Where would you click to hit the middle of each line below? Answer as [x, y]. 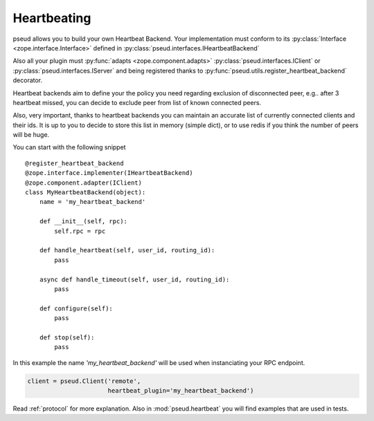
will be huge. [31, 135]
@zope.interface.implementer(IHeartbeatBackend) [109, 173]
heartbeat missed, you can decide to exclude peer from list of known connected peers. [137, 102]
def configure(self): [76, 308]
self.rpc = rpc [80, 231]
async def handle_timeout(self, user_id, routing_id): [134, 279]
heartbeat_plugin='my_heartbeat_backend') [181, 391]
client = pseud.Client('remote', [84, 381]
